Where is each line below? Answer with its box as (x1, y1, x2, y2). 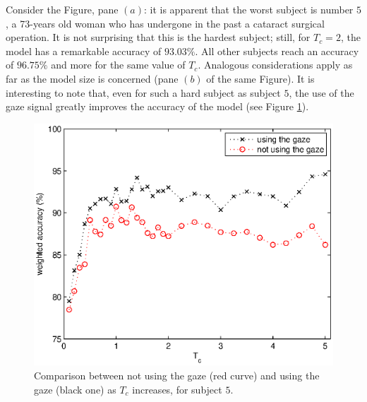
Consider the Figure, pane (6, 2, 119, 16)
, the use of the (289, 85, 354, 100)
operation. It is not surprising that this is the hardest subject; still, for (6, 30, 311, 45)
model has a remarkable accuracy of (6, 43, 162, 58)
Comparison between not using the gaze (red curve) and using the (34, 367, 320, 382)
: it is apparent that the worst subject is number (143, 2, 354, 16)
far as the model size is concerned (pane (6, 71, 179, 85)
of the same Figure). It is (206, 71, 315, 85)
